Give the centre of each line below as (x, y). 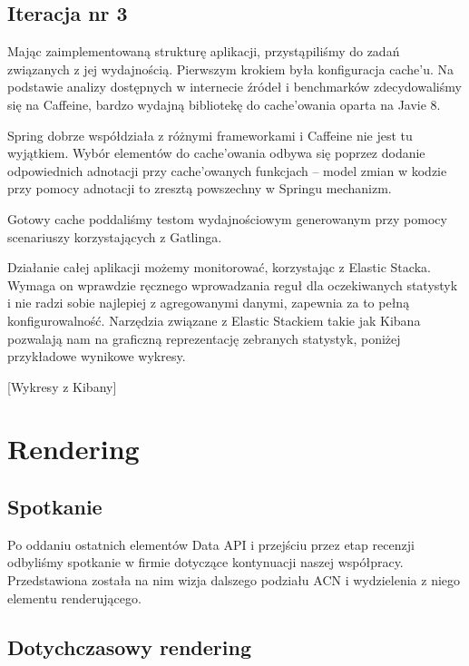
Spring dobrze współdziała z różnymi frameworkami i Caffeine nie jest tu (210, 135)
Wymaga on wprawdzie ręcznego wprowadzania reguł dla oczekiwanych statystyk (233, 284)
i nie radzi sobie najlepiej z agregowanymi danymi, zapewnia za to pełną (209, 303)
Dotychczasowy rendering (129, 646)
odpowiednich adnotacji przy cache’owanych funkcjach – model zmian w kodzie (227, 170)
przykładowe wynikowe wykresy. (97, 356)
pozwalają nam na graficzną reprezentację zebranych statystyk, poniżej (204, 338)
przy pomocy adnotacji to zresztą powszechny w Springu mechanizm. (200, 188)
